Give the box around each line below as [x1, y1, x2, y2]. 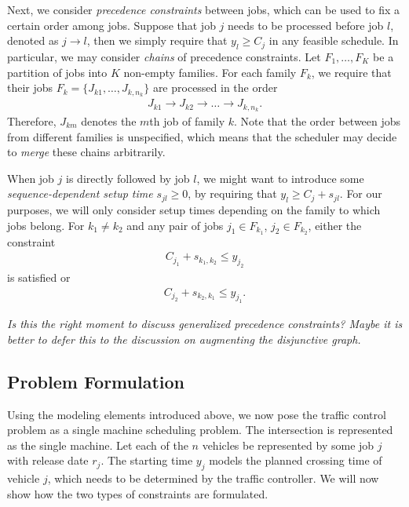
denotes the [81, 112, 137, 129]
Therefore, [7, 112, 57, 129]
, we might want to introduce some [196, 170, 364, 186]
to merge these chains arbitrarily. [7, 144, 166, 160]
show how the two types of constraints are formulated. [7, 485, 268, 502]
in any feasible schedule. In [268, 32, 399, 49]
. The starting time [100, 452, 193, 469]
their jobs [7, 79, 53, 96]
